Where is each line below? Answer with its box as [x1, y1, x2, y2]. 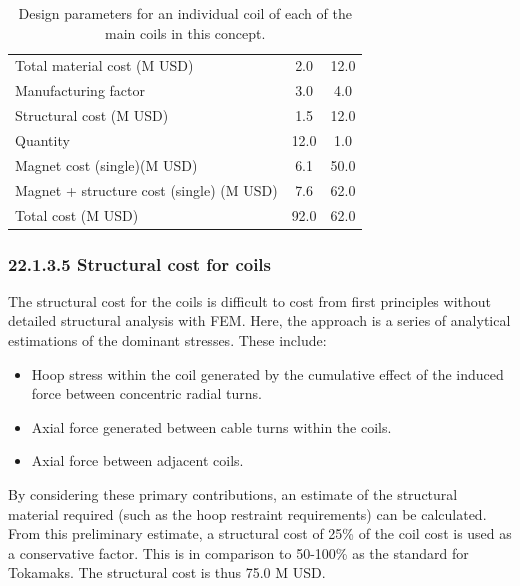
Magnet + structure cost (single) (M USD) [15, 179, 278, 200]
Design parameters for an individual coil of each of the [18, 3, 352, 23]
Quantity [15, 129, 70, 150]
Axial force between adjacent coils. [31, 450, 244, 471]
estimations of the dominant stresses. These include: [8, 330, 327, 350]
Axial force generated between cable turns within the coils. [31, 416, 392, 437]
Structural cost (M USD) [15, 105, 169, 126]
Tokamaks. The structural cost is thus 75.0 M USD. [8, 562, 326, 583]
